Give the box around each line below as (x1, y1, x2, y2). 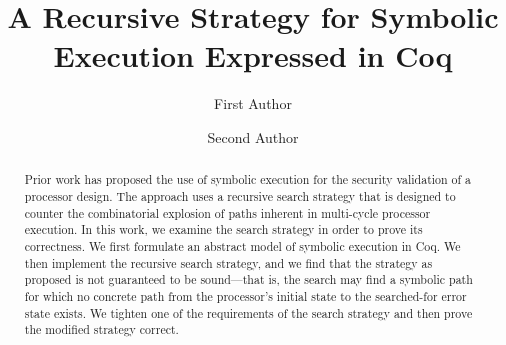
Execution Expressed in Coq (53, 35, 453, 76)
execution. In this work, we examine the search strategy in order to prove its (24, 221, 423, 238)
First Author (214, 93, 292, 114)
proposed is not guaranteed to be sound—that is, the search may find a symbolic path (24, 271, 473, 288)
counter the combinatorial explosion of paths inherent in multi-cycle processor (24, 204, 431, 221)
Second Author (207, 126, 299, 147)
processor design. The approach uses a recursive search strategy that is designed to (24, 187, 456, 204)
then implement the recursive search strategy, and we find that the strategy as (24, 254, 433, 271)
